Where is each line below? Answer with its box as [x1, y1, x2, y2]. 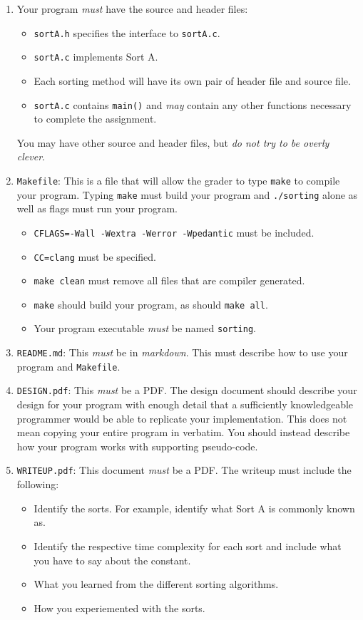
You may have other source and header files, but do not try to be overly [16, 135, 329, 150]
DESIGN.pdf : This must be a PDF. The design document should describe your [16, 383, 357, 398]
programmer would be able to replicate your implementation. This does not [16, 410, 347, 425]
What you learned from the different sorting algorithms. [34, 577, 279, 591]
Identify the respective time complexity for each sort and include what [34, 538, 342, 553]
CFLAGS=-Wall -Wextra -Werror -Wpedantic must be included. [34, 224, 315, 239]
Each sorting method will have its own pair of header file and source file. [34, 73, 351, 88]
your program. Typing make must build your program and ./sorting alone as [16, 187, 358, 202]
